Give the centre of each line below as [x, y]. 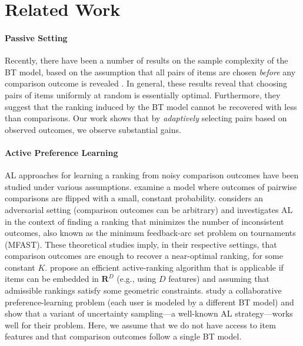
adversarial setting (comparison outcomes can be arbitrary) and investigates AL [149, 209]
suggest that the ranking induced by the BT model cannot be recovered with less [151, 106]
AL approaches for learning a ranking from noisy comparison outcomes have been [152, 175]
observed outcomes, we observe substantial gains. [93, 129]
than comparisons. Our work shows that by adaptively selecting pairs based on [146, 118]
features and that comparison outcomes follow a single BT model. [123, 336]
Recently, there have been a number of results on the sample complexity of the [146, 60]
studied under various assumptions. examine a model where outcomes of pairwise [151, 186]
